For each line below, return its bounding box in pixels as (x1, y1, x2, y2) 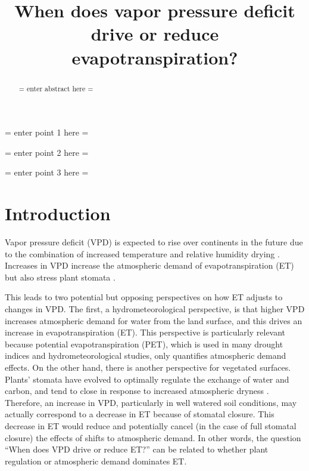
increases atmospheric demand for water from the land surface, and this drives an (5, 314, 302, 327)
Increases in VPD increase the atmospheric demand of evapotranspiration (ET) (5, 259, 294, 272)
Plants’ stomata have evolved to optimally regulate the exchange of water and (5, 373, 289, 385)
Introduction (5, 201, 111, 226)
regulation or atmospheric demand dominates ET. (5, 454, 187, 467)
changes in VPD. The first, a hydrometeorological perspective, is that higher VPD (5, 303, 305, 315)
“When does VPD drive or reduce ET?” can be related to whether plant (5, 443, 269, 455)
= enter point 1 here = (5, 126, 89, 138)
